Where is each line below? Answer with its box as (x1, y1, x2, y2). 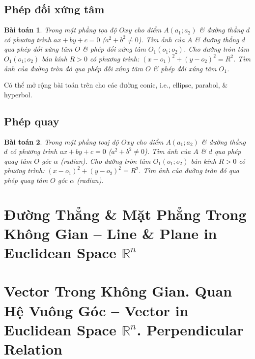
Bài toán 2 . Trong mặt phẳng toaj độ (4, 136, 119, 147)
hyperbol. (4, 89, 32, 99)
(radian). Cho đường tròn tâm (60, 155, 151, 166)
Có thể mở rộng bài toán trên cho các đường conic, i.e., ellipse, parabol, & (4, 80, 228, 90)
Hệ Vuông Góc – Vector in (4, 300, 189, 320)
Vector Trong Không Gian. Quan (4, 281, 232, 301)
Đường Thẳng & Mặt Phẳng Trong (4, 204, 247, 224)
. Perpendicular (137, 319, 244, 339)
